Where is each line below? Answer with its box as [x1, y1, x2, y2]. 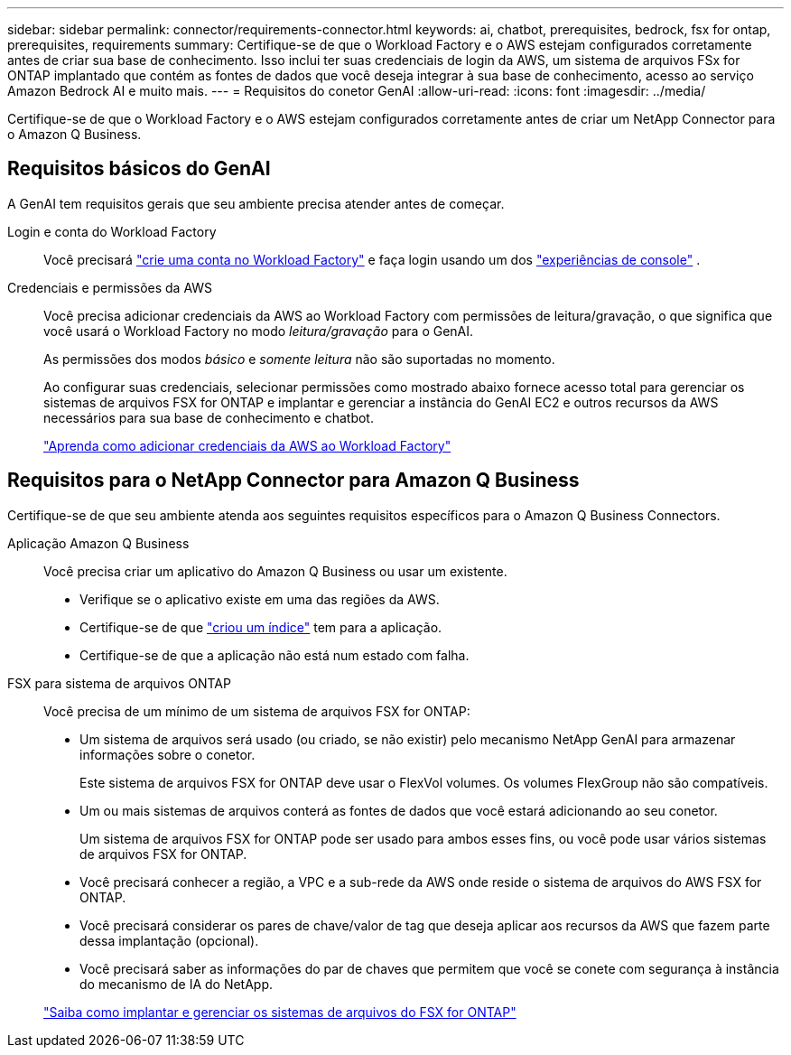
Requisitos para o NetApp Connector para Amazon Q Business [7, 469, 580, 492]
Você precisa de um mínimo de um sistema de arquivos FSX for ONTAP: [43, 703, 470, 719]
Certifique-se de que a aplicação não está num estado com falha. [79, 647, 470, 663]
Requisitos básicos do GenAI [7, 157, 271, 181]
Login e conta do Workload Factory [7, 223, 217, 239]
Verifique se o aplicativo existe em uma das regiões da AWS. [79, 591, 440, 607]
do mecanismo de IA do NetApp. [79, 976, 274, 992]
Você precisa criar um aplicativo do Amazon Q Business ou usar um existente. [43, 563, 507, 579]
